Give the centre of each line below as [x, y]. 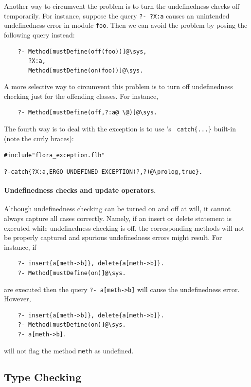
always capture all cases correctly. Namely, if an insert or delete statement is [118, 218]
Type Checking [43, 377]
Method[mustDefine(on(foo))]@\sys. [86, 70]
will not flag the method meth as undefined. [69, 350]
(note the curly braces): [39, 138]
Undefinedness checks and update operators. [80, 190]
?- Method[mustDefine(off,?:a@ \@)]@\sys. [87, 113]
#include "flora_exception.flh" [54, 156]
